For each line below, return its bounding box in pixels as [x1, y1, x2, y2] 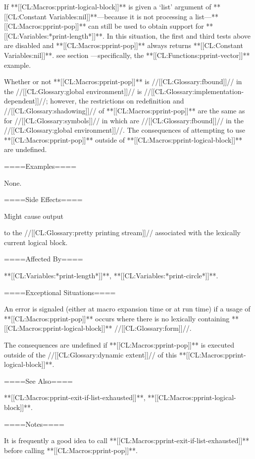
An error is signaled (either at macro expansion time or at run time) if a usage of [4, 304, 251, 314]
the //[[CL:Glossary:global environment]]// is [4, 86, 142, 96]
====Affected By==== [4, 254, 83, 264]
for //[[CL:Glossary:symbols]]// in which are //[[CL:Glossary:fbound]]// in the [4, 115, 244, 125]
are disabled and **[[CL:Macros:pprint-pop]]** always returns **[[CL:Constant [4, 40, 243, 51]
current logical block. [4, 237, 68, 247]
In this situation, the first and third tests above [106, 30, 251, 41]
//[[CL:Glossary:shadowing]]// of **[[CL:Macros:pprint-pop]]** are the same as [4, 105, 245, 115]
